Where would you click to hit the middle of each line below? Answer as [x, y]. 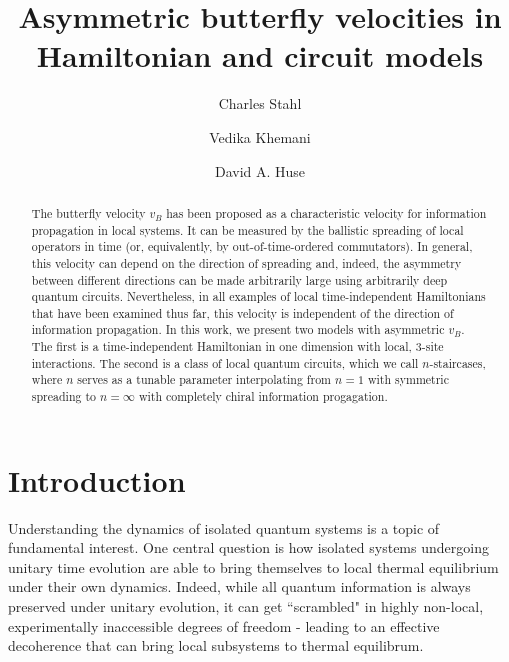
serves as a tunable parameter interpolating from [204, 379]
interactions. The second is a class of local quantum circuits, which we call [225, 362]
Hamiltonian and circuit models [260, 55]
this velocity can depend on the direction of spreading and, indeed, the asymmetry [246, 262]
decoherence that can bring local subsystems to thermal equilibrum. [216, 645]
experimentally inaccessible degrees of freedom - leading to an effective [224, 625]
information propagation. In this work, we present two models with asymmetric [238, 329]
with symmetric [408, 379]
